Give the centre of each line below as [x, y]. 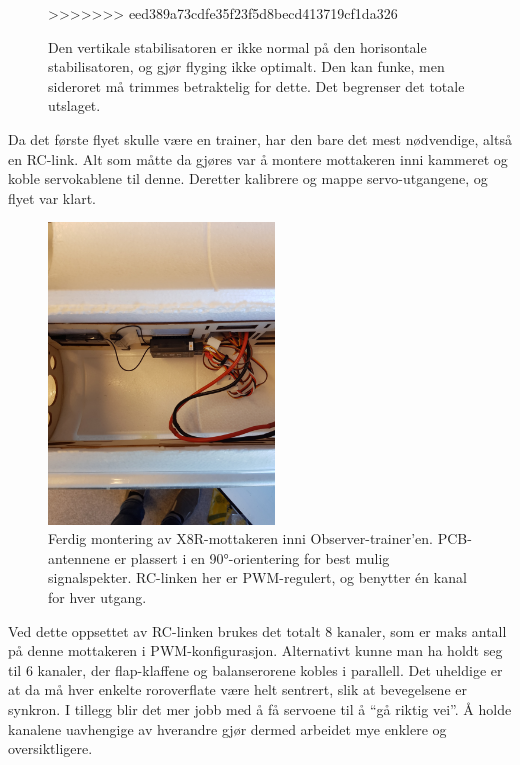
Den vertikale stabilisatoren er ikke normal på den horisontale [237, 46]
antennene [79, 557]
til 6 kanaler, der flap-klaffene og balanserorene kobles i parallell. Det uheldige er [255, 669]
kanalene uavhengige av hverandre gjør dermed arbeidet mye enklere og [227, 728]
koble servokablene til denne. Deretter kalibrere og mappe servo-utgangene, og [248, 178]
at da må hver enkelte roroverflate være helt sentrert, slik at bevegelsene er [237, 689]
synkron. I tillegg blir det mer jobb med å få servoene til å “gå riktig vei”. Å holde [260, 709]
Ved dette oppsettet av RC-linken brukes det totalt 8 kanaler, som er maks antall [257, 630]
